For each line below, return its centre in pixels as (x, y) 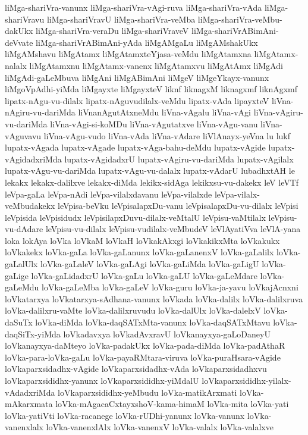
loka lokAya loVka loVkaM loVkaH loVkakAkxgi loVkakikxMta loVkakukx (142, 240)
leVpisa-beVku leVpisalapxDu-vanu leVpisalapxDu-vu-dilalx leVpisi (178, 206)
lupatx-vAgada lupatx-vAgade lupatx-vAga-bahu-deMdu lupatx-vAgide (135, 147)
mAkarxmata (29, 404)
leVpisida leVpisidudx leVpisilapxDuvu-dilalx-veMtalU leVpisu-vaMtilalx (135, 217)
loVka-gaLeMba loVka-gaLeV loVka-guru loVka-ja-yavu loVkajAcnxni (170, 287)
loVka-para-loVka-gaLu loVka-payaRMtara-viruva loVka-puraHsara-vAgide (143, 357)
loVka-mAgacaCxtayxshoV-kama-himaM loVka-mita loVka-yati (172, 404)
